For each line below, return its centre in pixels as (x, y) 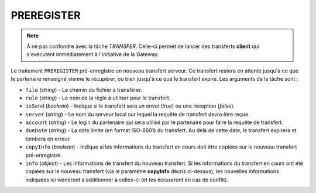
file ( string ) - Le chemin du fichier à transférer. (84, 89)
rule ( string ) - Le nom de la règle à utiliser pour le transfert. (98, 98)
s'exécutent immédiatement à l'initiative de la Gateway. (93, 54)
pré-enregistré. (44, 155)
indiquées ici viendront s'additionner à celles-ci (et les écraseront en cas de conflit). (127, 180)
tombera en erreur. (48, 139)
